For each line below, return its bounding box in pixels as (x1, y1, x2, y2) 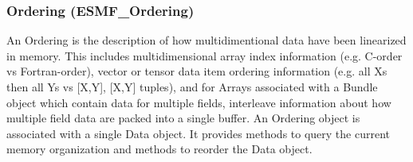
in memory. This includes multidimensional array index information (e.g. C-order (6, 47, 403, 64)
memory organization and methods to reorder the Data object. (6, 141, 313, 157)
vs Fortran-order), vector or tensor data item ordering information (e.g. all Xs (6, 63, 387, 79)
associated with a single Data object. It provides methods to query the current (6, 125, 390, 141)
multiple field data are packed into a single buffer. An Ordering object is (6, 110, 360, 126)
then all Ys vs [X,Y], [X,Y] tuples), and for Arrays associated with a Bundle (6, 79, 378, 94)
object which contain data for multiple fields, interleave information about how (6, 94, 391, 110)
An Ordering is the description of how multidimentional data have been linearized (6, 32, 407, 48)
